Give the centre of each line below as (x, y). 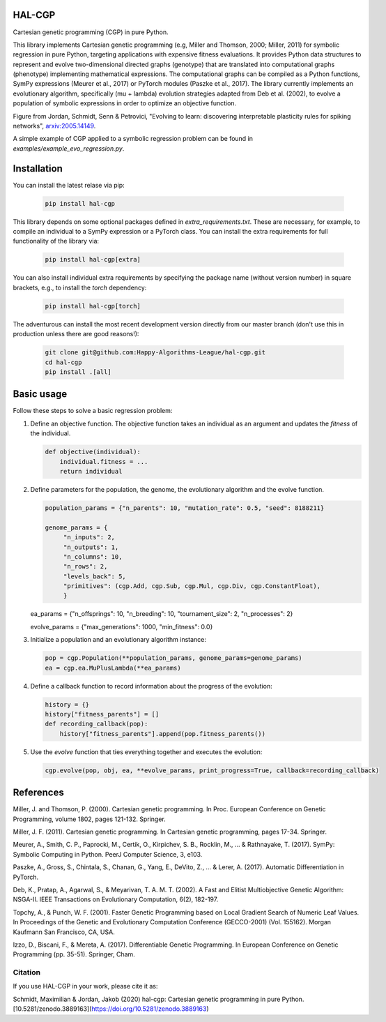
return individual (91, 471)
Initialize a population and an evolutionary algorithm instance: (118, 640)
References (38, 793)
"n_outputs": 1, (91, 547)
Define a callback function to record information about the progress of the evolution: (151, 686)
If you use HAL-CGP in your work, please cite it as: (85, 986)
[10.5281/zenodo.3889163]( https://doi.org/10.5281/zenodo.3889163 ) (111, 1009)
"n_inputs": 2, (89, 538)
